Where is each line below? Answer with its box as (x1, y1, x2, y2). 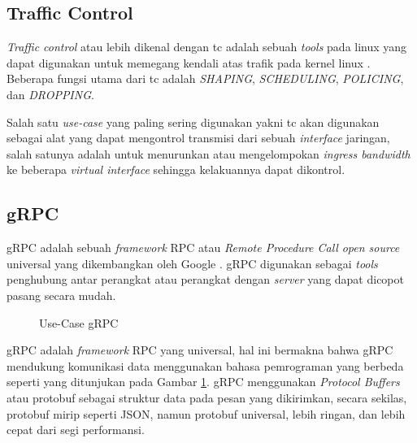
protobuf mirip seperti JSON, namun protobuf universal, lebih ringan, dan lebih (7, 405, 406, 422)
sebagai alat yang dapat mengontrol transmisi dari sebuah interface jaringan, (7, 129, 390, 146)
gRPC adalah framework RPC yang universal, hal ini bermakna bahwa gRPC (7, 341, 393, 358)
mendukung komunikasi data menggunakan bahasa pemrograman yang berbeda (7, 357, 404, 374)
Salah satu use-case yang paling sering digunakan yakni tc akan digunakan (7, 113, 380, 130)
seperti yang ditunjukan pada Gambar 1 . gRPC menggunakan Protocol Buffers (7, 373, 400, 390)
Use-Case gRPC (39, 314, 119, 331)
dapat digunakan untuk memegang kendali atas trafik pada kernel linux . (7, 54, 371, 71)
